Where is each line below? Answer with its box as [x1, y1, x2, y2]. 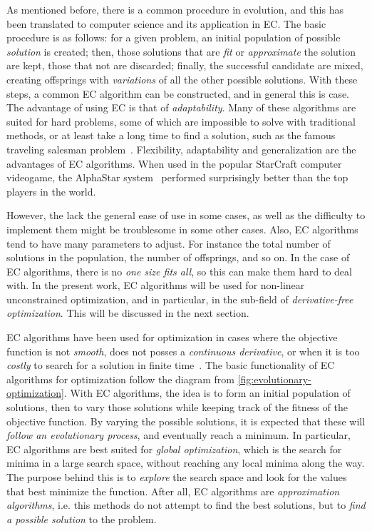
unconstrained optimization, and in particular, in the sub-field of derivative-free [6, 291, 353, 306]
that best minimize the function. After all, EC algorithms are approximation [6, 483, 340, 498]
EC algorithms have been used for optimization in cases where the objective [6, 330, 338, 345]
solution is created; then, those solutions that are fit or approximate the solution [6, 44, 356, 59]
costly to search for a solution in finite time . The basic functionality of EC [6, 358, 335, 373]
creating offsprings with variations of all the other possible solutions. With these [6, 71, 358, 86]
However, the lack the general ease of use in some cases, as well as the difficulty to [6, 208, 366, 223]
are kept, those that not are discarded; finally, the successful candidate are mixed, [6, 58, 363, 73]
